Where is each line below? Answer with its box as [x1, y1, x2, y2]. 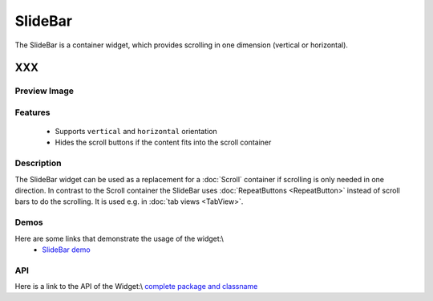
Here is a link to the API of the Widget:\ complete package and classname [14, 282, 258, 291]
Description [14, 157, 62, 169]
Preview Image [14, 85, 74, 96]
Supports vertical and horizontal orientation [55, 127, 218, 136]
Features [14, 107, 51, 118]
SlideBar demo [42, 245, 91, 254]
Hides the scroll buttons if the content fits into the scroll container [55, 137, 272, 148]
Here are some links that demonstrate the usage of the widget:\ [14, 234, 225, 243]
